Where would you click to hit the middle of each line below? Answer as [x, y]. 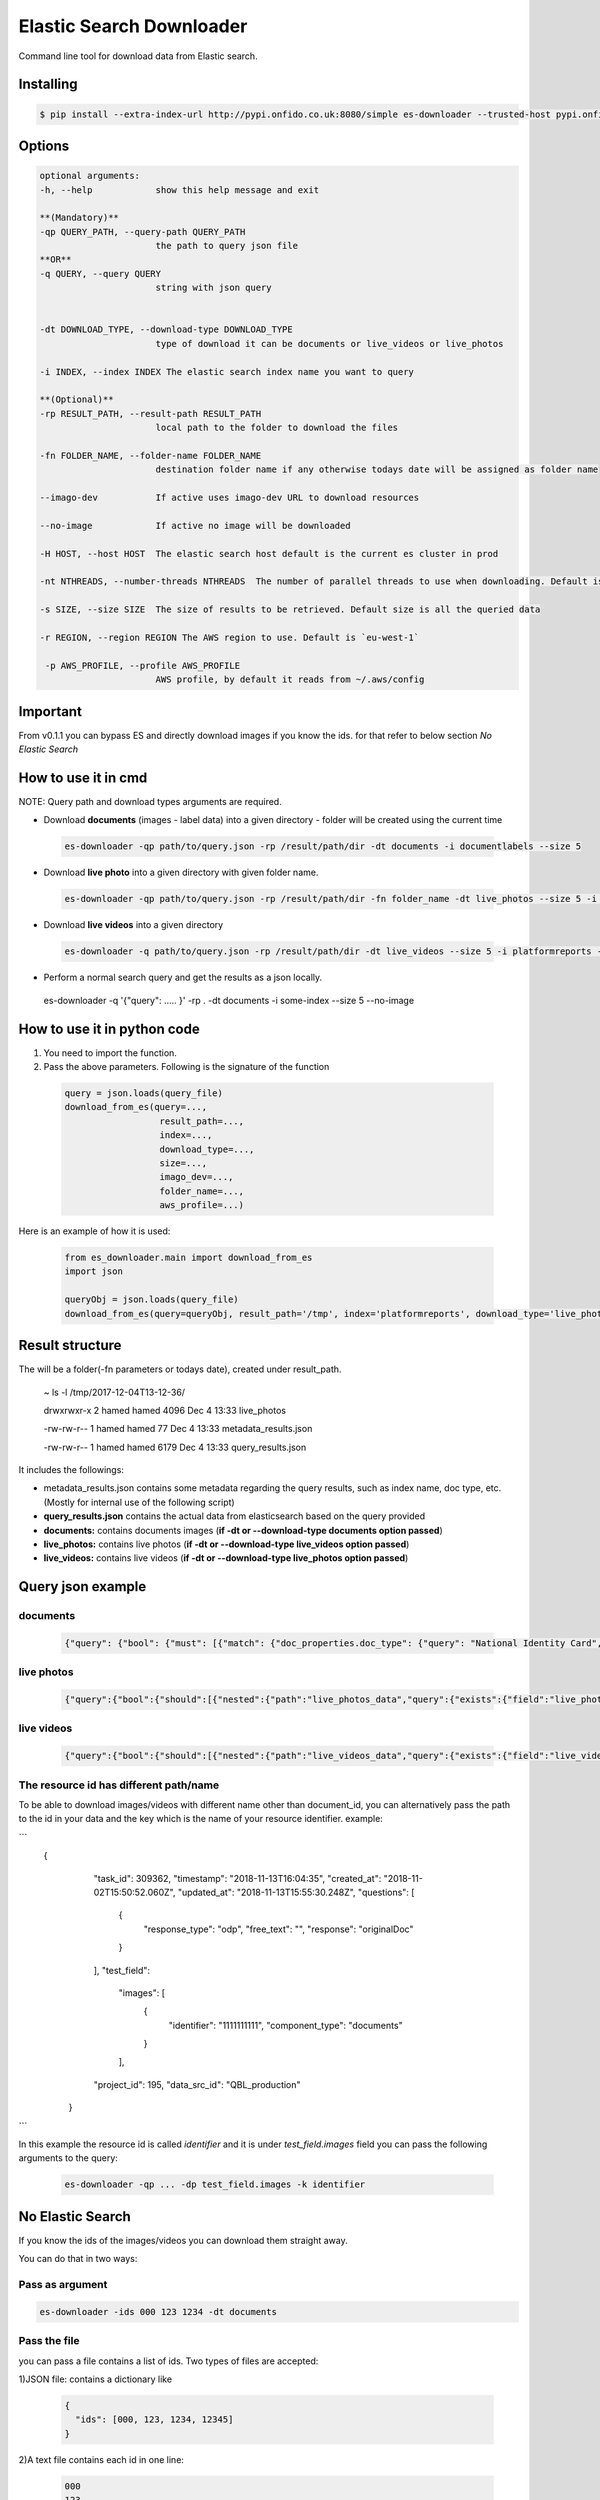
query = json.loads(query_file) [144, 1093]
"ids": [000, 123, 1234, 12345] [154, 2419]
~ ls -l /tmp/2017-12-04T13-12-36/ [114, 1392]
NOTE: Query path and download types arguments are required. [150, 801]
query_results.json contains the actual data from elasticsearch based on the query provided [234, 1516]
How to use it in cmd [83, 777]
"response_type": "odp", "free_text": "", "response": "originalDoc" [278, 1929]
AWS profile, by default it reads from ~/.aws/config [290, 679]
